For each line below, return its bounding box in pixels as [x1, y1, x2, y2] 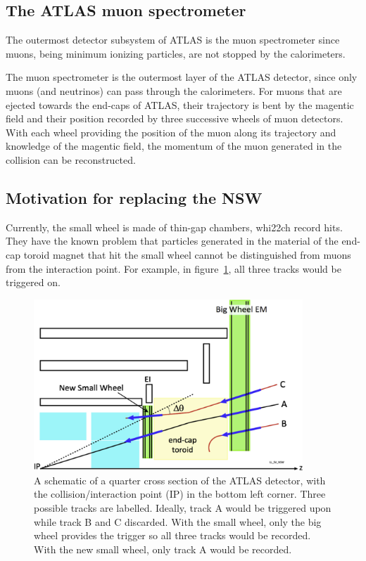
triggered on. [6, 275, 61, 290]
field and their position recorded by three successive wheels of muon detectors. [6, 111, 343, 126]
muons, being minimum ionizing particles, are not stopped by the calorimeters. [6, 46, 346, 60]
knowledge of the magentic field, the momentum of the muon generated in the [6, 138, 342, 153]
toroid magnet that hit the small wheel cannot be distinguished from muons [23, 247, 351, 262]
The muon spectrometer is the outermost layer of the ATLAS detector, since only [6, 70, 358, 84]
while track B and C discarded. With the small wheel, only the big [34, 514, 322, 529]
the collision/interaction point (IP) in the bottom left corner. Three [34, 486, 326, 501]
